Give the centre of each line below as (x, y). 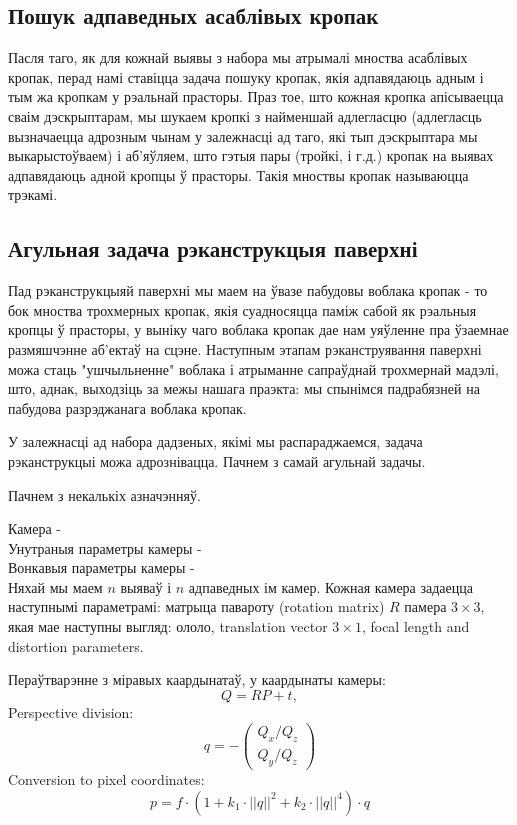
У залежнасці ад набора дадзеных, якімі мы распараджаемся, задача (215, 441)
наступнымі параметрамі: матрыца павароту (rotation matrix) (196, 606)
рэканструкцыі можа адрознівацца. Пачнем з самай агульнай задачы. (217, 460)
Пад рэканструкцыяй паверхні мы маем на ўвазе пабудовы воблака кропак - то (248, 290)
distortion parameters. (76, 645)
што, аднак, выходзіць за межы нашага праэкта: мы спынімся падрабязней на (244, 388)
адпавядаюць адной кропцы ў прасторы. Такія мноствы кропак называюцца (238, 174)
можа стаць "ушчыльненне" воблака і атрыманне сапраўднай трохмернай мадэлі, (253, 368)
